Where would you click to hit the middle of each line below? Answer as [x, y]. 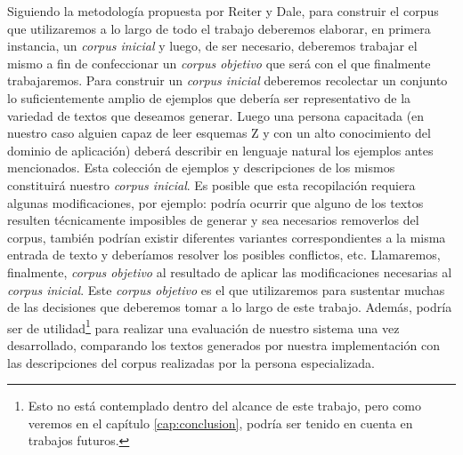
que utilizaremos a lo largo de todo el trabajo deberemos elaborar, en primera [219, 28]
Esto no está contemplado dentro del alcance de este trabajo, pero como [224, 406]
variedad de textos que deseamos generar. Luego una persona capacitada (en [216, 115]
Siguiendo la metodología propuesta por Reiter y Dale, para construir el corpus [223, 11]
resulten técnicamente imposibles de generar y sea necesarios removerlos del [213, 220]
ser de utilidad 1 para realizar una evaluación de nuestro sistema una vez [203, 326]
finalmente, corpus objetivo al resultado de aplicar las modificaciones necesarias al [230, 271]
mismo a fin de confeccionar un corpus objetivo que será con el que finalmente [219, 63]
